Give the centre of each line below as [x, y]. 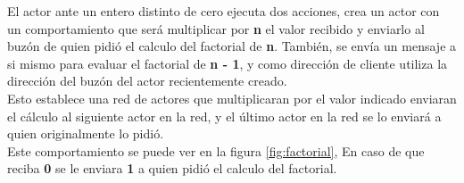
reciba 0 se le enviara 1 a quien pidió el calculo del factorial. [172, 168]
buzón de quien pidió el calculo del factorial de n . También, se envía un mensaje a [232, 46]
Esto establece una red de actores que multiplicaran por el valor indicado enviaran [232, 98]
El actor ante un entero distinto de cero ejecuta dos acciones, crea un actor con [224, 11]
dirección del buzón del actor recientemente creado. [147, 81]
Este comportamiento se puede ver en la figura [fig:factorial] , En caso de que [216, 150]
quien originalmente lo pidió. [86, 133]
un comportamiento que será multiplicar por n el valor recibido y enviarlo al [216, 28]
